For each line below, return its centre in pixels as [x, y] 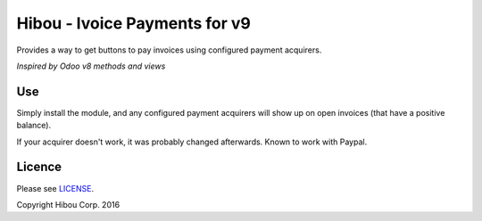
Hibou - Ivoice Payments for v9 [134, 23]
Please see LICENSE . [55, 188]
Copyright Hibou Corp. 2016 [68, 204]
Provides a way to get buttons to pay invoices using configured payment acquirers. [169, 50]
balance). [34, 126]
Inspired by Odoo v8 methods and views [91, 66]
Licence [39, 167]
